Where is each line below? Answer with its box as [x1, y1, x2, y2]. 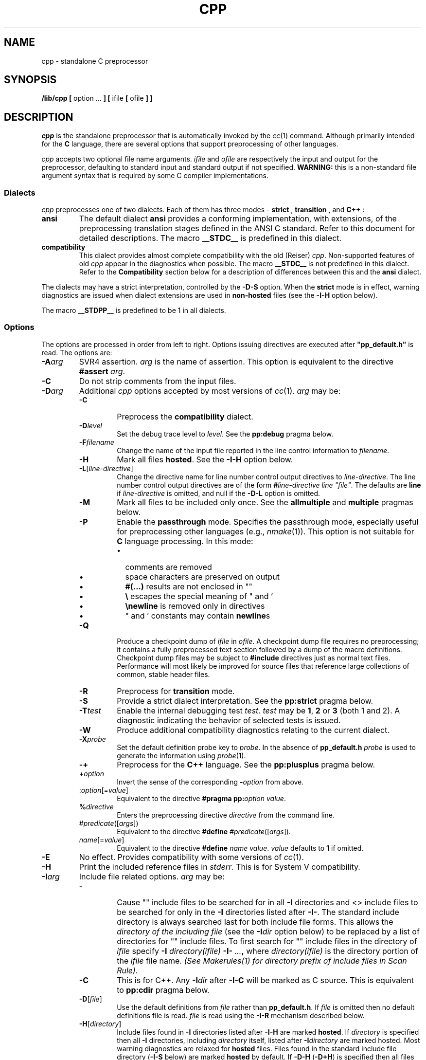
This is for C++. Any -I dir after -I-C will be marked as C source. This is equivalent [117, 975, 414, 985]
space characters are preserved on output [125, 571, 280, 582]
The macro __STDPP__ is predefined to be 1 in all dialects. [41, 306, 226, 315]
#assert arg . [79, 366, 125, 376]
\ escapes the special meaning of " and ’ [125, 591, 273, 601]
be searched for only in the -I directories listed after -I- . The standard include [117, 907, 399, 917]
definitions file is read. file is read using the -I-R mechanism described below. [117, 1011, 365, 1020]
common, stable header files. [117, 670, 210, 678]
